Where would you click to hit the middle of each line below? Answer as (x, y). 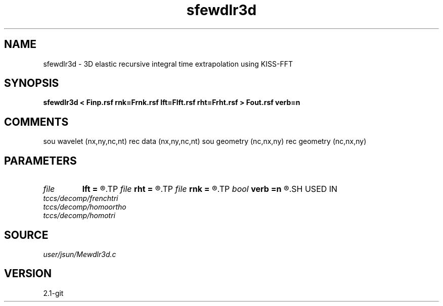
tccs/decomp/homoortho (85, 207)
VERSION (28, 274)
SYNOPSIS (32, 83)
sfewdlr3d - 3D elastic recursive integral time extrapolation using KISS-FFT (168, 64)
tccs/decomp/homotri (79, 216)
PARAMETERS (40, 161)
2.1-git (53, 293)
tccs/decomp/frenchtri (81, 198)
